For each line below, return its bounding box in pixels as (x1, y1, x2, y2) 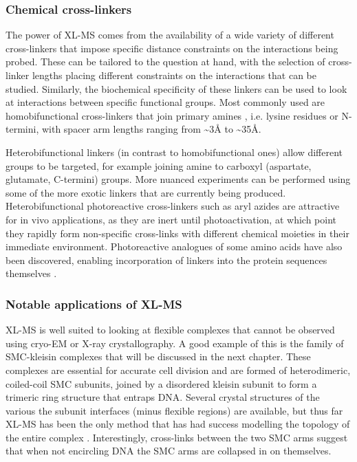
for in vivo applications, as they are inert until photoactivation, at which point (6, 212, 336, 226)
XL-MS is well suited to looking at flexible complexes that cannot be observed (6, 322, 335, 337)
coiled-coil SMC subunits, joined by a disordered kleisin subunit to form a (6, 376, 317, 390)
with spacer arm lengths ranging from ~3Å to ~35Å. (41, 122, 261, 136)
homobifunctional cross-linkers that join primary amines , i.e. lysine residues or (6, 108, 338, 122)
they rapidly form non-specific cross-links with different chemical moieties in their (6, 225, 349, 240)
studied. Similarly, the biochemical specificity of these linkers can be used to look (6, 81, 347, 96)
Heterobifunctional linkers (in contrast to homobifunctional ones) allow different (6, 144, 343, 159)
